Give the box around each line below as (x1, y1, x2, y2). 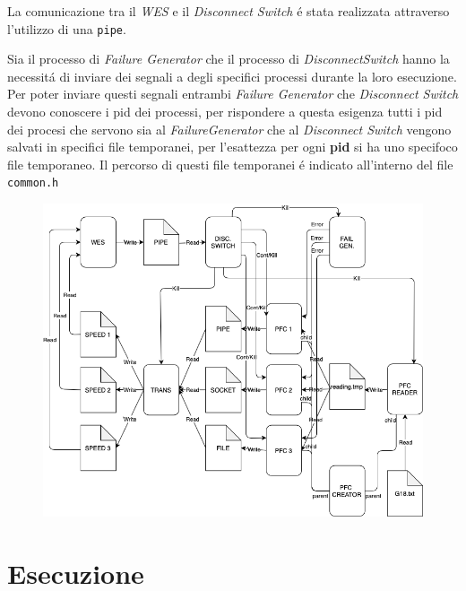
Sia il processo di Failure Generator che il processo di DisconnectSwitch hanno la (7, 49, 450, 68)
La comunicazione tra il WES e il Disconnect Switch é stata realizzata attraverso (7, 2, 450, 20)
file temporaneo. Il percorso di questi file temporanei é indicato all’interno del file (7, 154, 453, 173)
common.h (7, 177, 59, 190)
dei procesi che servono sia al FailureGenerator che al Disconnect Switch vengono (7, 119, 452, 138)
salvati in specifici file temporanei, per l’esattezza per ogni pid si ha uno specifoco (7, 137, 458, 156)
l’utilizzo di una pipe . (7, 19, 126, 38)
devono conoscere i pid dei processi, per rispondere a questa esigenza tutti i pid (7, 102, 443, 121)
